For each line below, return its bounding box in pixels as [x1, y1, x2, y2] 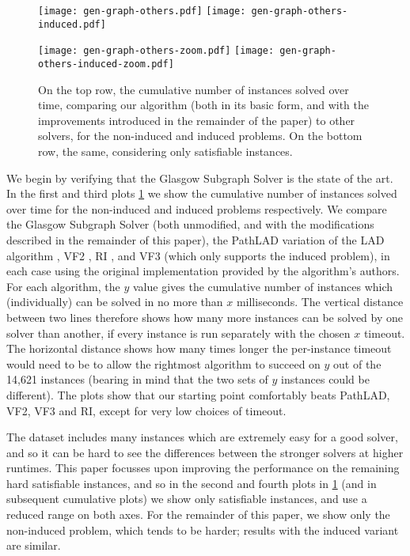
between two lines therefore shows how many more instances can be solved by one [6, 308, 403, 325]
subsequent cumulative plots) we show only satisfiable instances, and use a [6, 490, 367, 507]
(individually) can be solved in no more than [6, 293, 223, 310]
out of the [333, 355, 382, 372]
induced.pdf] [38, 18, 106, 30]
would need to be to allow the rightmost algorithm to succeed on [6, 355, 321, 372]
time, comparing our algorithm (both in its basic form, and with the [38, 96, 370, 113]
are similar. [6, 537, 61, 554]
